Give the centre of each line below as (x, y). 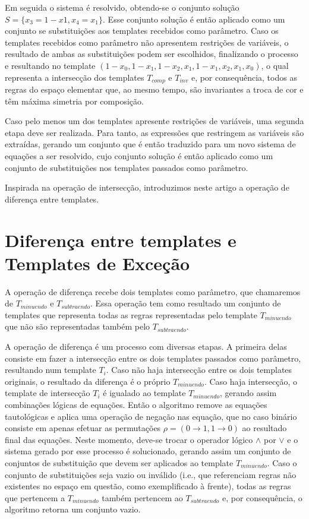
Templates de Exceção (97, 263)
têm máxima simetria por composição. (74, 101)
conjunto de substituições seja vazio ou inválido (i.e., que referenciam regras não (151, 474)
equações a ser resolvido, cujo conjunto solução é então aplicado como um (139, 155)
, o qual (275, 65)
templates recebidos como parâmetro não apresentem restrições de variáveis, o (147, 42)
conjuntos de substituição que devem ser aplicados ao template (119, 462)
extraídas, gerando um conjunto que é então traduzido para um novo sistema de (150, 144)
